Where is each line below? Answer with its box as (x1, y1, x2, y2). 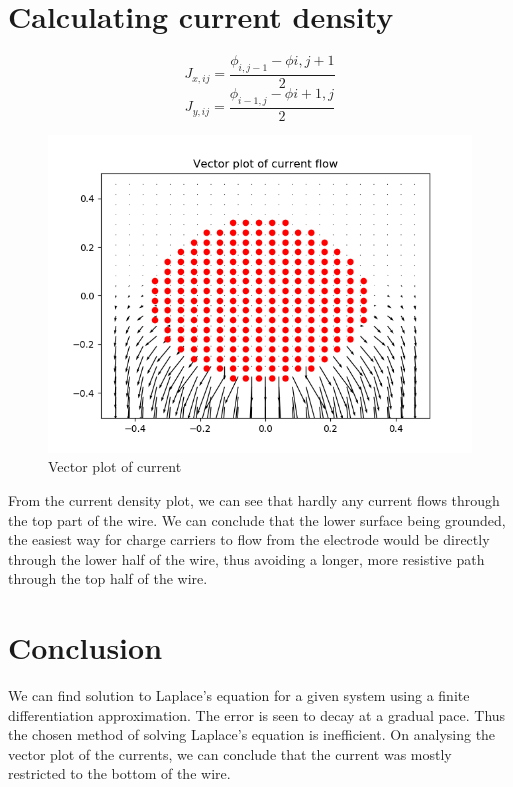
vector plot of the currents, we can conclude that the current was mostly (8, 743, 452, 764)
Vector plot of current (48, 456, 182, 477)
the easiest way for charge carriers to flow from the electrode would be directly (8, 529, 490, 550)
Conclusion (8, 627, 163, 668)
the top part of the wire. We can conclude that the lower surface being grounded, (8, 509, 506, 530)
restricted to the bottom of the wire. (8, 763, 231, 784)
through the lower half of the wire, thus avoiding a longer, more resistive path (8, 548, 485, 569)
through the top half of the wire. (8, 568, 208, 589)
